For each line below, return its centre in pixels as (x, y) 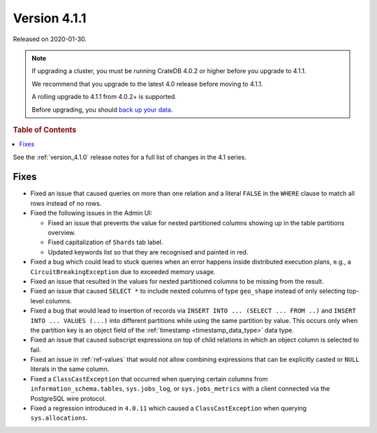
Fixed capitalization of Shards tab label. (105, 242)
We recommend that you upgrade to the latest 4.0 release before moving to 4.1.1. (147, 84)
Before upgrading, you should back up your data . (102, 109)
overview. (62, 233)
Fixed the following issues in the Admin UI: (91, 213)
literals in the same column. (70, 369)
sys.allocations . (59, 418)
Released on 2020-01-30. (50, 39)
